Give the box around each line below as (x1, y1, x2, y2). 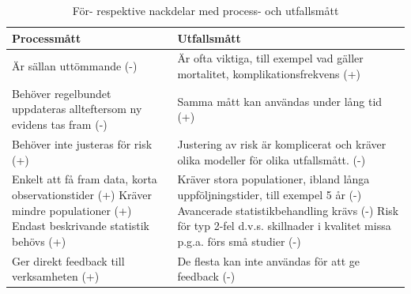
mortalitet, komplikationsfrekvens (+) (177, 66, 361, 82)
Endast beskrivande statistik (12, 217, 150, 234)
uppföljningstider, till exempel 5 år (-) (177, 186, 362, 202)
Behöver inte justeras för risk (12, 135, 153, 152)
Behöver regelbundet (12, 85, 111, 101)
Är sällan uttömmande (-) (12, 58, 138, 74)
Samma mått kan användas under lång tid (177, 92, 383, 109)
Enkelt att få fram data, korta (12, 171, 157, 187)
